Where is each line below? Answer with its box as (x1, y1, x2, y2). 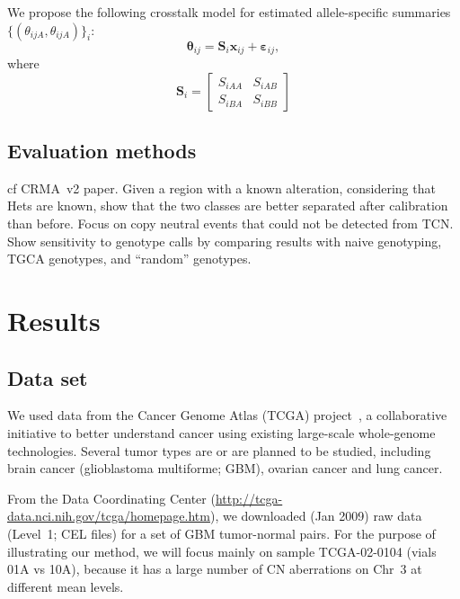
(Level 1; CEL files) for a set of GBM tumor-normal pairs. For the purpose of (7, 523, 436, 542)
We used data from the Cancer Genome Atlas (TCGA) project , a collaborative (7, 406, 447, 425)
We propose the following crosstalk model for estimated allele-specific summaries (7, 3, 451, 21)
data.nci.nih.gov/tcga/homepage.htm (7, 506, 210, 525)
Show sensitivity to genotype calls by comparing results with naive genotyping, (7, 231, 442, 250)
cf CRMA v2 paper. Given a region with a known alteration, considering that (7, 178, 436, 197)
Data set (7, 363, 88, 391)
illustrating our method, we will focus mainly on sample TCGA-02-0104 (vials (7, 541, 437, 560)
